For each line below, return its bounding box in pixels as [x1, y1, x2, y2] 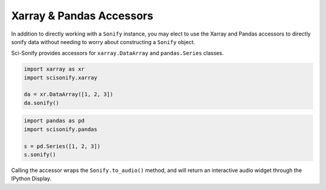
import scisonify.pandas [24, 125, 98, 133]
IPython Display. [11, 175, 52, 182]
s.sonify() [24, 151, 56, 158]
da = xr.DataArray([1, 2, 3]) [24, 91, 113, 98]
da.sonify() [24, 100, 60, 106]
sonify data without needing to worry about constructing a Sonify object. [11, 38, 196, 45]
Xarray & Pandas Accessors [11, 9, 153, 22]
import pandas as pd [24, 118, 85, 124]
